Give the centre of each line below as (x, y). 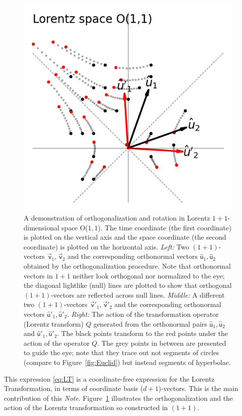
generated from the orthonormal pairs (151, 323)
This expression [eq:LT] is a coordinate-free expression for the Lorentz (109, 378)
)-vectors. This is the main (198, 388)
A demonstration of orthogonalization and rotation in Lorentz (117, 218)
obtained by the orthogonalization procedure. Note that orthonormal (127, 266)
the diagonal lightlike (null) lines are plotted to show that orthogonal (128, 285)
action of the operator (57, 343)
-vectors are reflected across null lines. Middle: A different (138, 294)
